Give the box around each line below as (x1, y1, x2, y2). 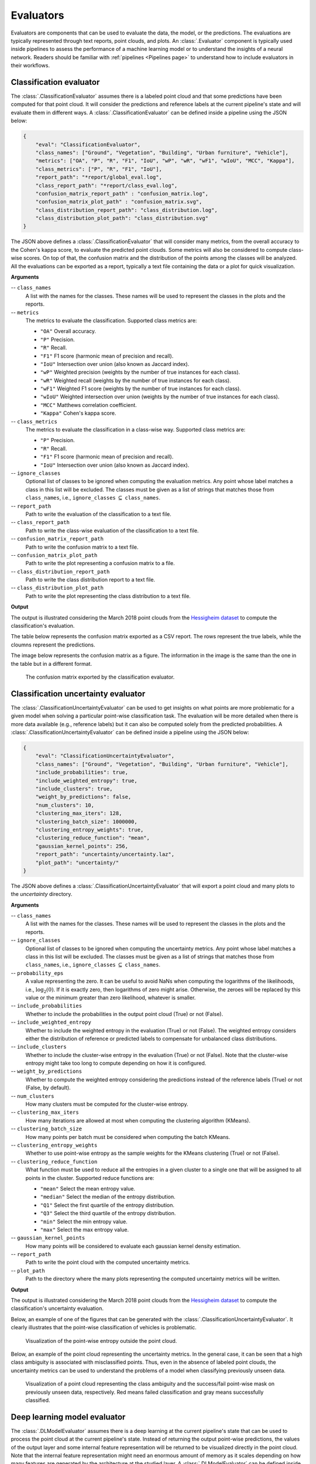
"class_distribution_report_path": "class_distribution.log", (35, 207, 218, 213)
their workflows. (11, 62, 50, 69)
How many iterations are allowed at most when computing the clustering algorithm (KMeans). (25, 1117, 251, 1124)
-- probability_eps (11, 969, 64, 976)
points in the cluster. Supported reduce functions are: (25, 1174, 154, 1181)
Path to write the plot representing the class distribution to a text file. (25, 592, 191, 600)
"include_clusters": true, (35, 785, 114, 792)
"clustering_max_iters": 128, (35, 810, 122, 817)
